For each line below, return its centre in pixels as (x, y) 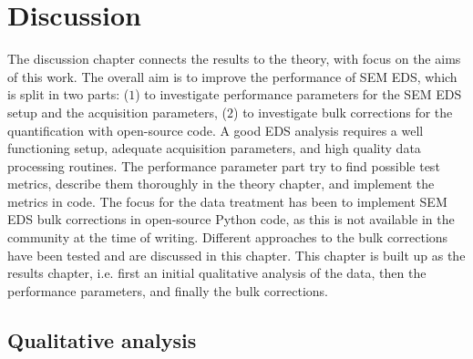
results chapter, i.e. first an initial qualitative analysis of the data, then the (217, 273)
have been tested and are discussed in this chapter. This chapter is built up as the (236, 255)
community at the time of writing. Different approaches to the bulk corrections (228, 237)
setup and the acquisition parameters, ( (118, 112)
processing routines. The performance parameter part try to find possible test (224, 165)
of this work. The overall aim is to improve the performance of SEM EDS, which (232, 76)
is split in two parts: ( (68, 94)
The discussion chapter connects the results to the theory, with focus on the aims (234, 59)
